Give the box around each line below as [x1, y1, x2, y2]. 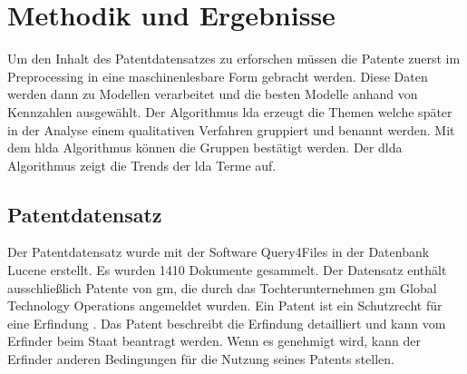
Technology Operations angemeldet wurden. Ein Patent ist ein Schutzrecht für [7, 296, 443, 315]
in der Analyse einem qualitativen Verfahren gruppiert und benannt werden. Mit [7, 120, 455, 139]
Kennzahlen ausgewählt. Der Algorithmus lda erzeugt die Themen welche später [7, 102, 452, 121]
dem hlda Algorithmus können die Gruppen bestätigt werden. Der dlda [7, 138, 403, 157]
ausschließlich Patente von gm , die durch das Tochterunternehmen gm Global [7, 278, 437, 297]
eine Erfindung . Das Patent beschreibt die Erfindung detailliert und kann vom [7, 313, 446, 332]
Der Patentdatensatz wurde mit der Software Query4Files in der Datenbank [7, 242, 430, 261]
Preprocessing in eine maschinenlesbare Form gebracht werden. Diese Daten [7, 66, 428, 85]
